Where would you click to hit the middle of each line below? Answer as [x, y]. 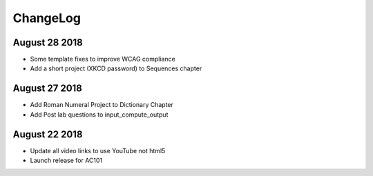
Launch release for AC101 [66, 160]
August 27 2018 [48, 89]
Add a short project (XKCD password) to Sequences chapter [116, 68]
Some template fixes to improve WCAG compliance [103, 59]
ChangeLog [47, 18]
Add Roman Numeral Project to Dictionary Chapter [102, 105]
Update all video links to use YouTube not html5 [98, 150]
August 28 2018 [48, 42]
